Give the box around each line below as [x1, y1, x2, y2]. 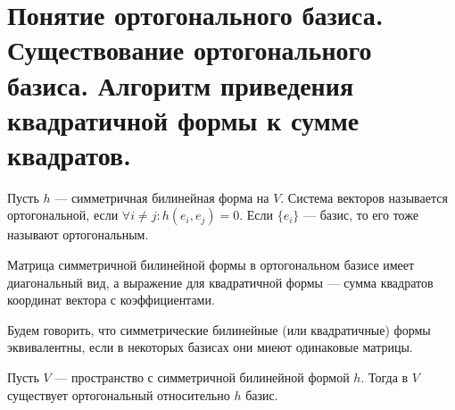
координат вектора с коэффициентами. [7, 290, 215, 309]
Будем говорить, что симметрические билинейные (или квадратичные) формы [7, 320, 431, 339]
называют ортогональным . [7, 225, 149, 244]
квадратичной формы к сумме [7, 101, 360, 138]
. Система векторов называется [280, 188, 448, 206]
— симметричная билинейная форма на [54, 188, 269, 206]
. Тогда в [360, 368, 409, 387]
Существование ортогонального [7, 31, 372, 68]
